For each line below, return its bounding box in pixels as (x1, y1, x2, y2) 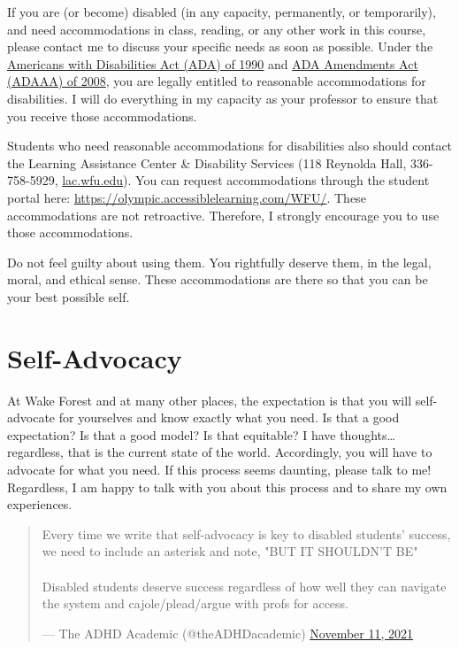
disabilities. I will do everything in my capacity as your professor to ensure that (7, 89, 439, 107)
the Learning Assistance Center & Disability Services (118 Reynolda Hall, (7, 153, 407, 172)
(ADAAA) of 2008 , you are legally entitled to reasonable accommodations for (7, 72, 426, 90)
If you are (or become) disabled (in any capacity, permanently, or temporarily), (7, 3, 436, 20)
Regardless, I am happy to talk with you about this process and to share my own (7, 477, 448, 496)
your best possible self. (7, 287, 130, 305)
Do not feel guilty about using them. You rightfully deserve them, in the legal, (7, 252, 432, 271)
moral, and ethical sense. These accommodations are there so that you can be (7, 270, 428, 289)
